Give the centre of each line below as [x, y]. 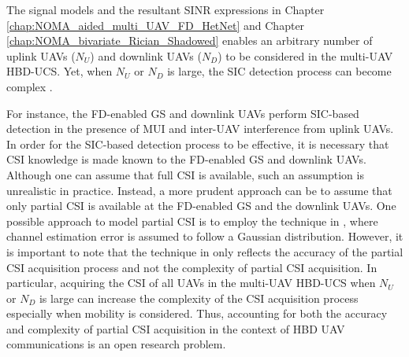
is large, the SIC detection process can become [279, 71]
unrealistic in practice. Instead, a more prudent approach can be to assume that [199, 190]
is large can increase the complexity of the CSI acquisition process [199, 298]
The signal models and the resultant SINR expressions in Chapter [165, 9]
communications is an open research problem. [116, 344]
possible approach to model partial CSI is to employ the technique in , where [192, 221]
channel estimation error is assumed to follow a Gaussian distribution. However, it [205, 236]
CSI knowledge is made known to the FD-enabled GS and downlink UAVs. [186, 159]
